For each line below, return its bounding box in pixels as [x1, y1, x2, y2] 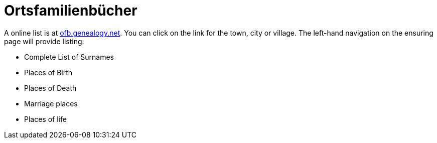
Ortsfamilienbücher [4, 2, 137, 19]
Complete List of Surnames [24, 52, 114, 61]
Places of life [24, 114, 67, 123]
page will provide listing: [4, 37, 84, 46]
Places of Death [24, 83, 77, 92]
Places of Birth [24, 68, 73, 77]
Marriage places [24, 99, 78, 108]
